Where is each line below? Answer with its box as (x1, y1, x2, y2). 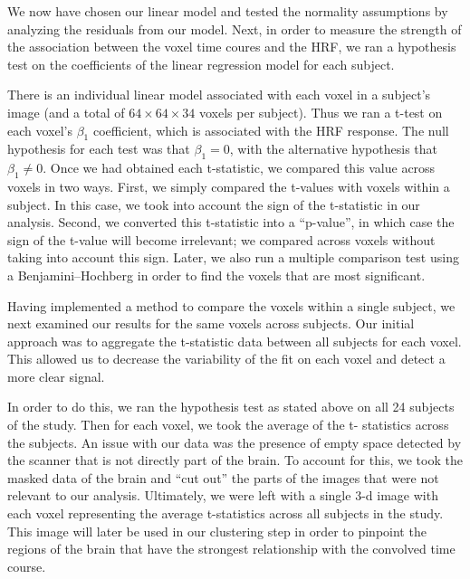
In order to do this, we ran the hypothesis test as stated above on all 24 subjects (7, 397, 455, 416)
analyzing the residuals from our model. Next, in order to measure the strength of (7, 19, 462, 38)
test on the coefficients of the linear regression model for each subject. (7, 54, 395, 73)
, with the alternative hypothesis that (229, 139, 437, 158)
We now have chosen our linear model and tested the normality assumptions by (7, 2, 448, 20)
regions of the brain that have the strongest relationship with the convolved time (7, 539, 456, 558)
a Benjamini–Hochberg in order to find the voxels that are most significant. (7, 265, 426, 284)
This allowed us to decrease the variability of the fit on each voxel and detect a (7, 349, 446, 368)
